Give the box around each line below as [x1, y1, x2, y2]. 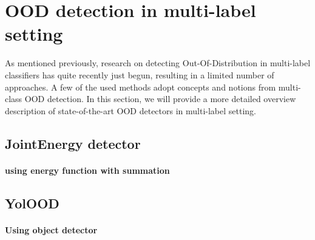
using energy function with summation [5, 163, 170, 176]
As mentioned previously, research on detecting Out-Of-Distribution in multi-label [5, 57, 311, 69]
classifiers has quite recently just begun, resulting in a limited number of [5, 68, 274, 81]
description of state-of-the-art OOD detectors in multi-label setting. [5, 104, 257, 117]
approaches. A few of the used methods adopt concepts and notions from [5, 80, 276, 93]
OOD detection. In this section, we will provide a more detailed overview [24, 92, 296, 105]
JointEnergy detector [5, 134, 141, 153]
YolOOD [5, 193, 59, 212]
